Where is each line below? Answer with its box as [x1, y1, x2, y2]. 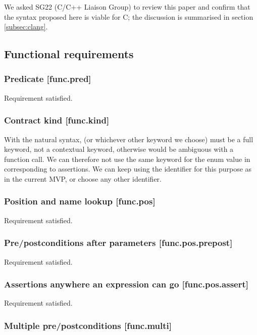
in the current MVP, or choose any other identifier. [4, 173, 162, 184]
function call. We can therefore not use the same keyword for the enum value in [4, 153, 250, 164]
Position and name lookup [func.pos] [4, 195, 156, 207]
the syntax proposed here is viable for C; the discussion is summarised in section [4, 11, 253, 22]
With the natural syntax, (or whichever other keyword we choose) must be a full [4, 134, 253, 144]
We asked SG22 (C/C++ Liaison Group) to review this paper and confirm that [4, 2, 250, 12]
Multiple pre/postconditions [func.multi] [4, 319, 172, 331]
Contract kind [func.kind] [4, 114, 110, 127]
